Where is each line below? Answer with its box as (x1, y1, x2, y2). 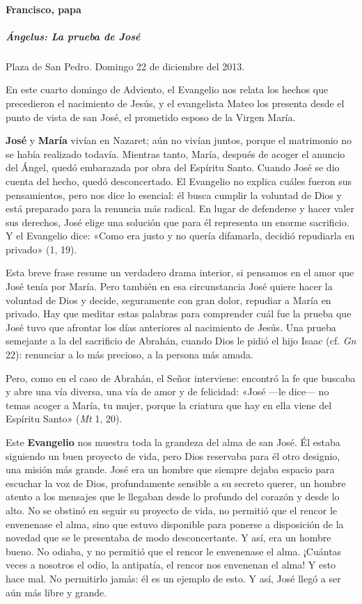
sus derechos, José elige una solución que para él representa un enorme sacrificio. (6, 214, 349, 229)
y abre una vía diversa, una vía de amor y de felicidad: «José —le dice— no (6, 384, 329, 399)
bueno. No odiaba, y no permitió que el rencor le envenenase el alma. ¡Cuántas (6, 543, 342, 558)
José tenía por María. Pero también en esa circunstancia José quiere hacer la (6, 279, 333, 294)
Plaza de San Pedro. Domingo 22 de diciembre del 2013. (6, 58, 245, 73)
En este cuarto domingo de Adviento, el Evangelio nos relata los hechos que (6, 82, 329, 97)
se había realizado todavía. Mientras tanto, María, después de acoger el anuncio (6, 146, 345, 161)
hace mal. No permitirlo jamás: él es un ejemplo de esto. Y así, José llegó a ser (6, 571, 341, 585)
